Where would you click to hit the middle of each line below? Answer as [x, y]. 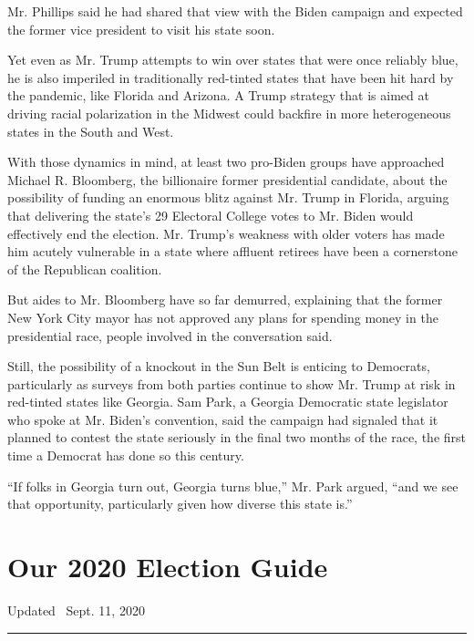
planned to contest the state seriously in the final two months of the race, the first [237, 437]
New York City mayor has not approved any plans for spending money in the [223, 317]
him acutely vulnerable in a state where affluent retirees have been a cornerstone [232, 251]
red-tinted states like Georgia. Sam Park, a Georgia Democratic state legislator [228, 402]
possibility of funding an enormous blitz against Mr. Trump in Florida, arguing [228, 197]
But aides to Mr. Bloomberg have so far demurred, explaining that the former [225, 300]
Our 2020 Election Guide [168, 567]
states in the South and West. [91, 131]
